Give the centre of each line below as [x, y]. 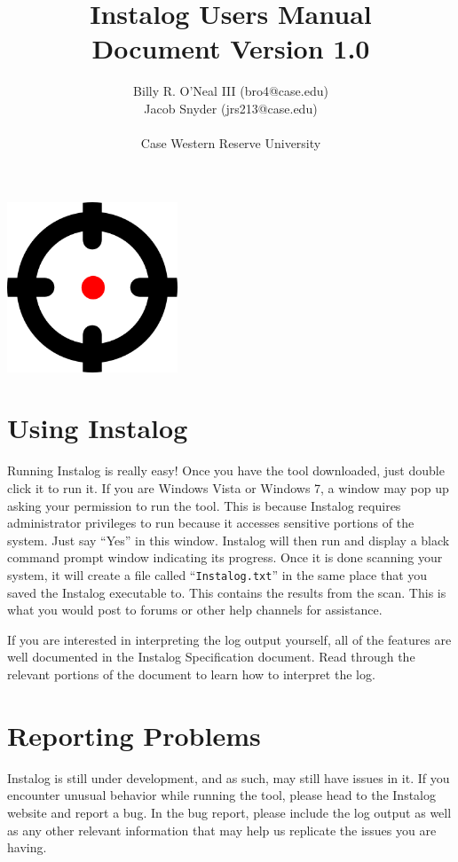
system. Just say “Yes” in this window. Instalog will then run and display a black [229, 540]
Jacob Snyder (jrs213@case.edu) [231, 108]
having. [27, 847]
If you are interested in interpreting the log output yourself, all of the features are [229, 639]
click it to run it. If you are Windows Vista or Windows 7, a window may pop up [228, 488]
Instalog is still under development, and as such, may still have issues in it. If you [229, 777]
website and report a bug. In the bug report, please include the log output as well [229, 812]
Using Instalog [98, 428]
